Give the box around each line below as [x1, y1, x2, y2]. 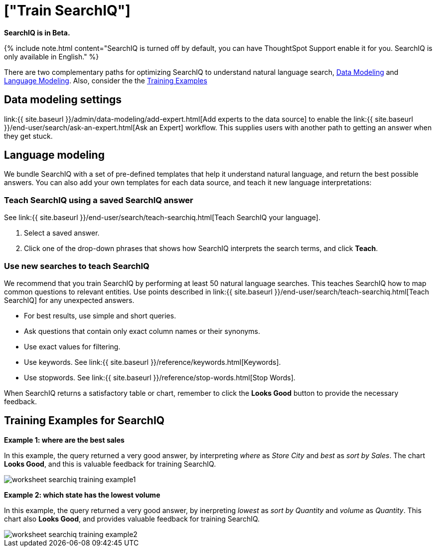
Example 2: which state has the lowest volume [4, 490, 160, 499]
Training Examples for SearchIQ [4, 414, 165, 427]
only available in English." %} [4, 52, 99, 61]
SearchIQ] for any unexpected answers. [4, 295, 135, 304]
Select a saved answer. [24, 229, 100, 238]
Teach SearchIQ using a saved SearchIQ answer [4, 195, 193, 205]
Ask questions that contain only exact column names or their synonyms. [24, 326, 261, 335]
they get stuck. [4, 131, 53, 140]
